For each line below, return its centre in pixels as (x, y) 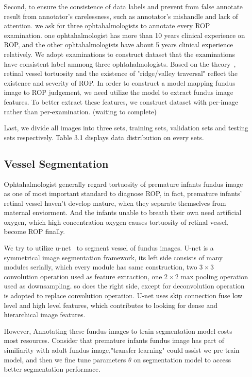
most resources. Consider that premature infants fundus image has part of (114, 340)
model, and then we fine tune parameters (65, 359)
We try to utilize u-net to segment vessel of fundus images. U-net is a (109, 248)
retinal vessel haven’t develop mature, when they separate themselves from (115, 203)
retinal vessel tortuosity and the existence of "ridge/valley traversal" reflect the (121, 73)
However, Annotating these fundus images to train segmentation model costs (118, 331)
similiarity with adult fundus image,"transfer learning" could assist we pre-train (122, 350)
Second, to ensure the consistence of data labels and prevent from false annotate (123, 6)
